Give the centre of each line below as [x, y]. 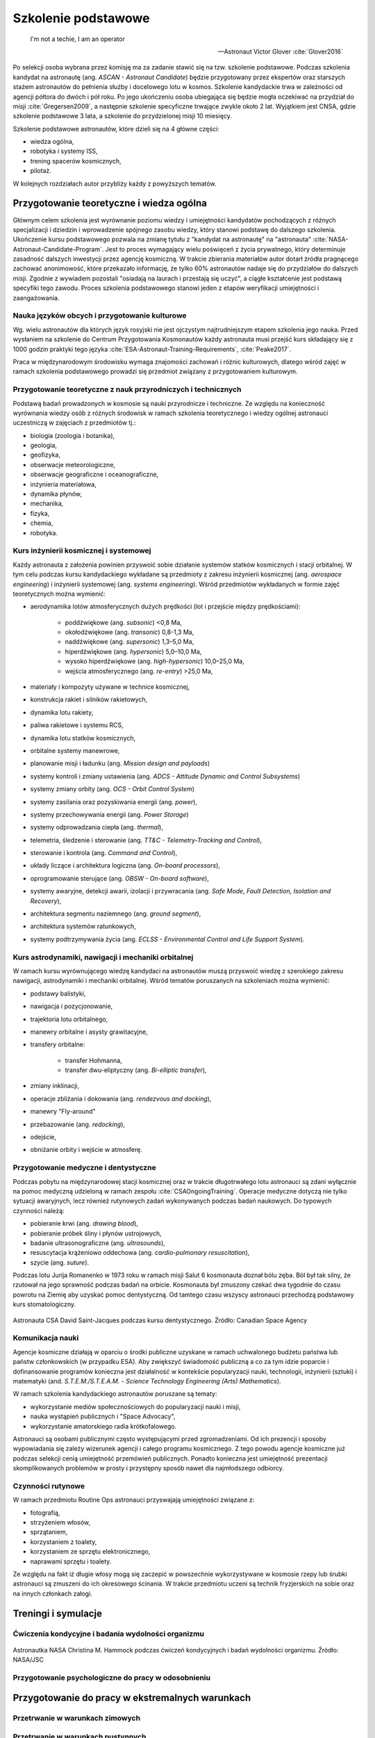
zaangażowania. [36, 298]
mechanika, [47, 503]
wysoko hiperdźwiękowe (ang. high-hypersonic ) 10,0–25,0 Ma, [155, 661]
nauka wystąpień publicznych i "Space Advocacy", [103, 1416]
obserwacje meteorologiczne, [73, 464]
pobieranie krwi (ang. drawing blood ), [84, 1224]
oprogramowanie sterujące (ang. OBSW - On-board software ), [120, 878]
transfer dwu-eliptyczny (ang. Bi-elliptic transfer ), [136, 1070]
